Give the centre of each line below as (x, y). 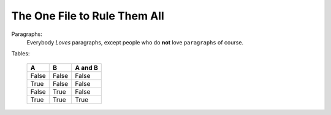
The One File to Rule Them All (88, 16)
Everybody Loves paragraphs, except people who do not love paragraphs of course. (135, 42)
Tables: (21, 54)
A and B (86, 68)
